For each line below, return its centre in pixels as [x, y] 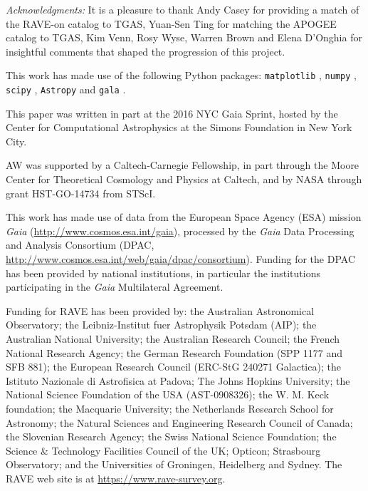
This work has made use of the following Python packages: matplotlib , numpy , [181, 75]
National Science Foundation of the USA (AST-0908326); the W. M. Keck [168, 394]
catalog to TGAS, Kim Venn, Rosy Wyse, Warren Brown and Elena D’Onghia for [184, 37]
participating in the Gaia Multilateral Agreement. [115, 287]
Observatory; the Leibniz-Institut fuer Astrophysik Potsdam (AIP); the [161, 325]
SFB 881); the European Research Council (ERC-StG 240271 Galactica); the [173, 367]
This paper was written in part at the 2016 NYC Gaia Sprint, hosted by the [172, 113]
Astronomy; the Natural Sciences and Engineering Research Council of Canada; [179, 422]
